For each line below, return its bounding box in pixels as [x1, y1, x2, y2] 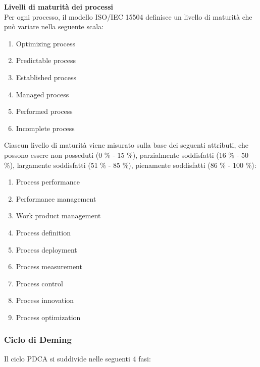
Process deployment [16, 244, 77, 255]
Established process [16, 72, 76, 82]
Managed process [16, 89, 69, 99]
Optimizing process [16, 38, 76, 48]
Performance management [16, 193, 96, 204]
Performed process [16, 106, 73, 116]
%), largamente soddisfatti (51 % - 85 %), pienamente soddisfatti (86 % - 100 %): [4, 159, 256, 170]
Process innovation [16, 295, 74, 305]
